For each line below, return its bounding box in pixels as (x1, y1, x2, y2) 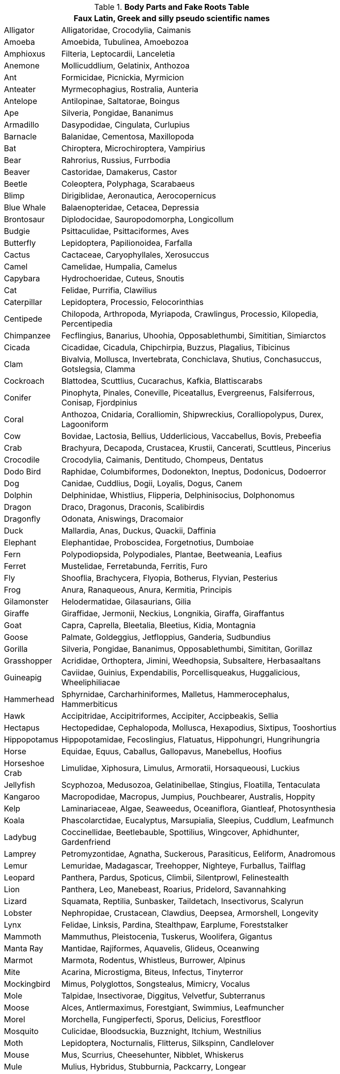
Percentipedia (61, 319, 113, 329)
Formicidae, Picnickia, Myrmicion (61, 72, 184, 82)
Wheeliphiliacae (61, 677, 120, 687)
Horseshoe (4, 758, 45, 768)
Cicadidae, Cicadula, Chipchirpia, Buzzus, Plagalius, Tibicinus (61, 342, 290, 352)
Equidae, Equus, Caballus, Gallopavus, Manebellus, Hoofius (61, 746, 282, 756)
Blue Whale (4, 202, 46, 212)
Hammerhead (4, 694, 55, 704)
